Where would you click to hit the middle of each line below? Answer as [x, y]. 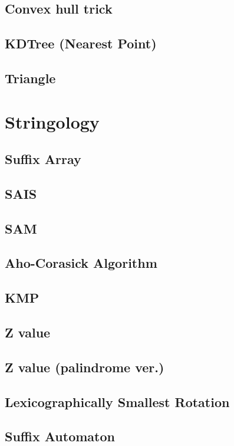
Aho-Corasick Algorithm [81, 263]
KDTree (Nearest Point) [81, 43]
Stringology [52, 121]
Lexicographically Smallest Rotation [117, 401]
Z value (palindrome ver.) [85, 367]
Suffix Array [43, 159]
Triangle [30, 78]
